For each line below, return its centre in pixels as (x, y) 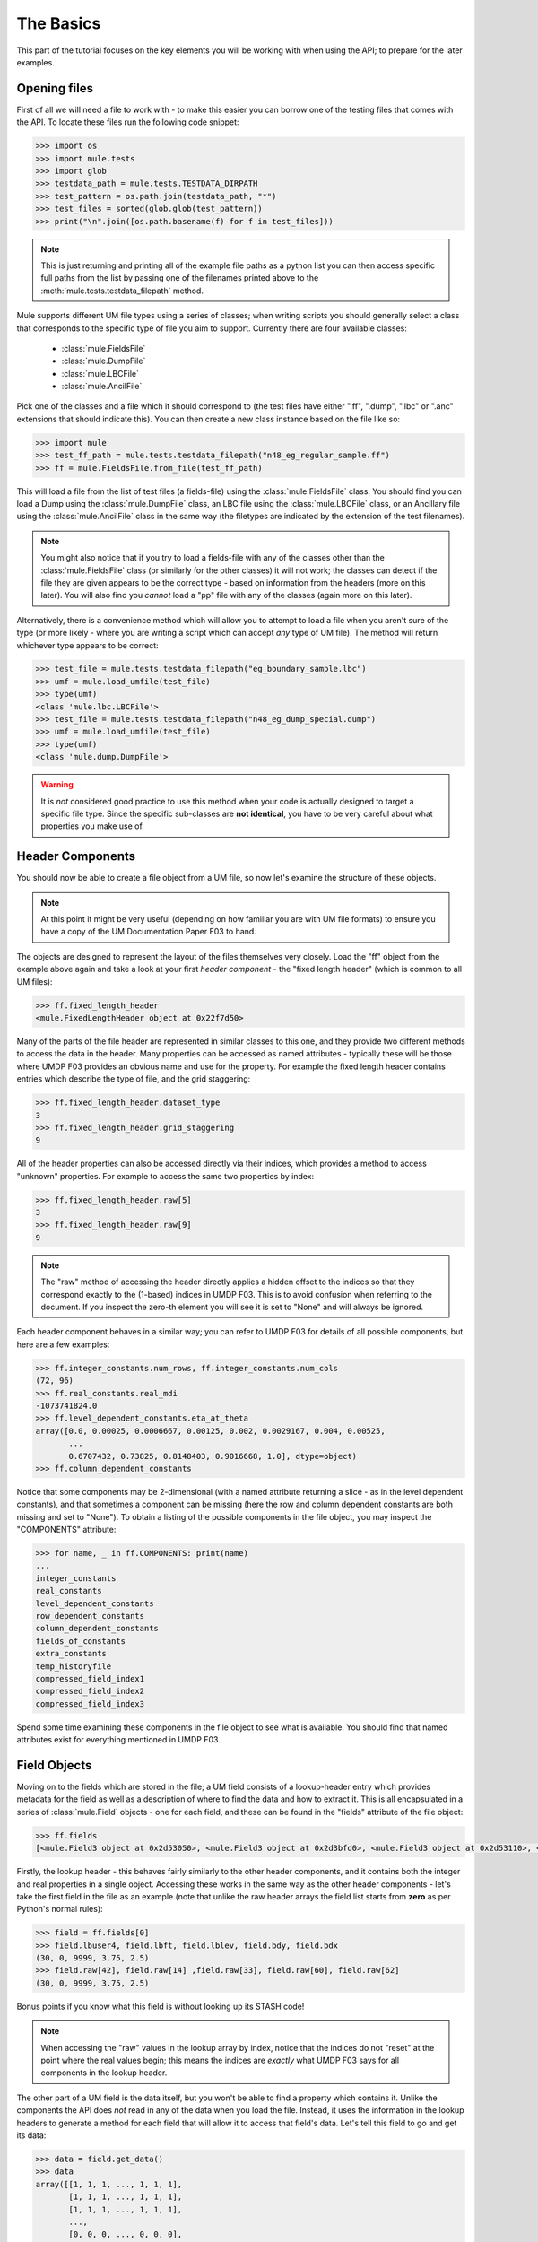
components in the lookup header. (104, 2073)
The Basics (59, 23)
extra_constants (71, 1654)
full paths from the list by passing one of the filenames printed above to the (180, 278)
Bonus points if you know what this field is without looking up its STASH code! (161, 2006)
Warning (57, 785)
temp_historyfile (74, 1666)
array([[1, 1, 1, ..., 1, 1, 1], (109, 2184)
